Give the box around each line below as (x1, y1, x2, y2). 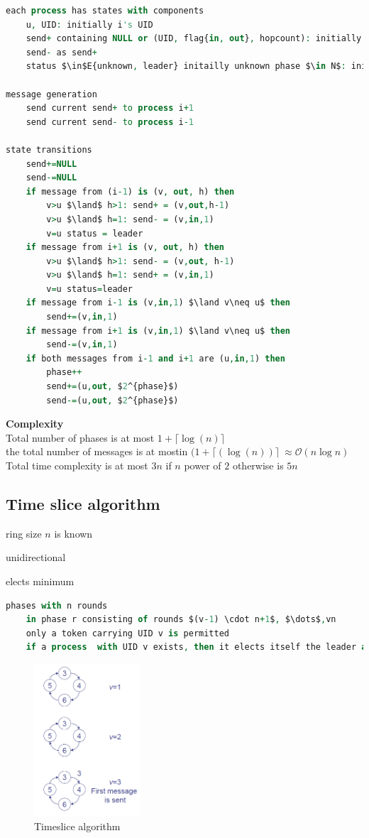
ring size (6, 526, 42, 540)
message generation (6, 89, 97, 99)
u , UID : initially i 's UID (26, 19, 153, 30)
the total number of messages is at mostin (6, 444, 188, 459)
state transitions (6, 144, 92, 155)
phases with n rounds (6, 600, 108, 611)
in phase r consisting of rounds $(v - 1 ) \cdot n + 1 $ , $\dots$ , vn (26, 614, 336, 625)
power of (184, 458, 221, 472)
